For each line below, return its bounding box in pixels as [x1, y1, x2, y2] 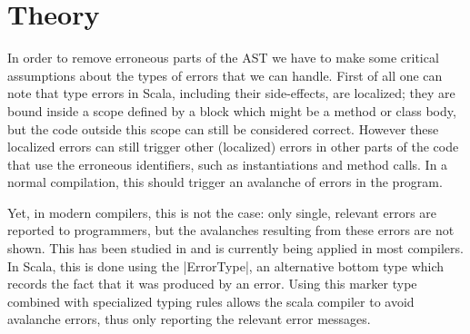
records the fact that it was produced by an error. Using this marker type [7, 274, 417, 293]
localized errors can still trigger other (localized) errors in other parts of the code [7, 137, 459, 156]
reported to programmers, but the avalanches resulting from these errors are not [7, 221, 455, 240]
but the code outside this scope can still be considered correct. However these [7, 119, 439, 138]
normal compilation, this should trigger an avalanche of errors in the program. [7, 172, 443, 192]
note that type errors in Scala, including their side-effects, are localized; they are [7, 83, 455, 103]
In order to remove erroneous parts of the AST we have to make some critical [7, 48, 439, 67]
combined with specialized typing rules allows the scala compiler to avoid [7, 291, 415, 310]
